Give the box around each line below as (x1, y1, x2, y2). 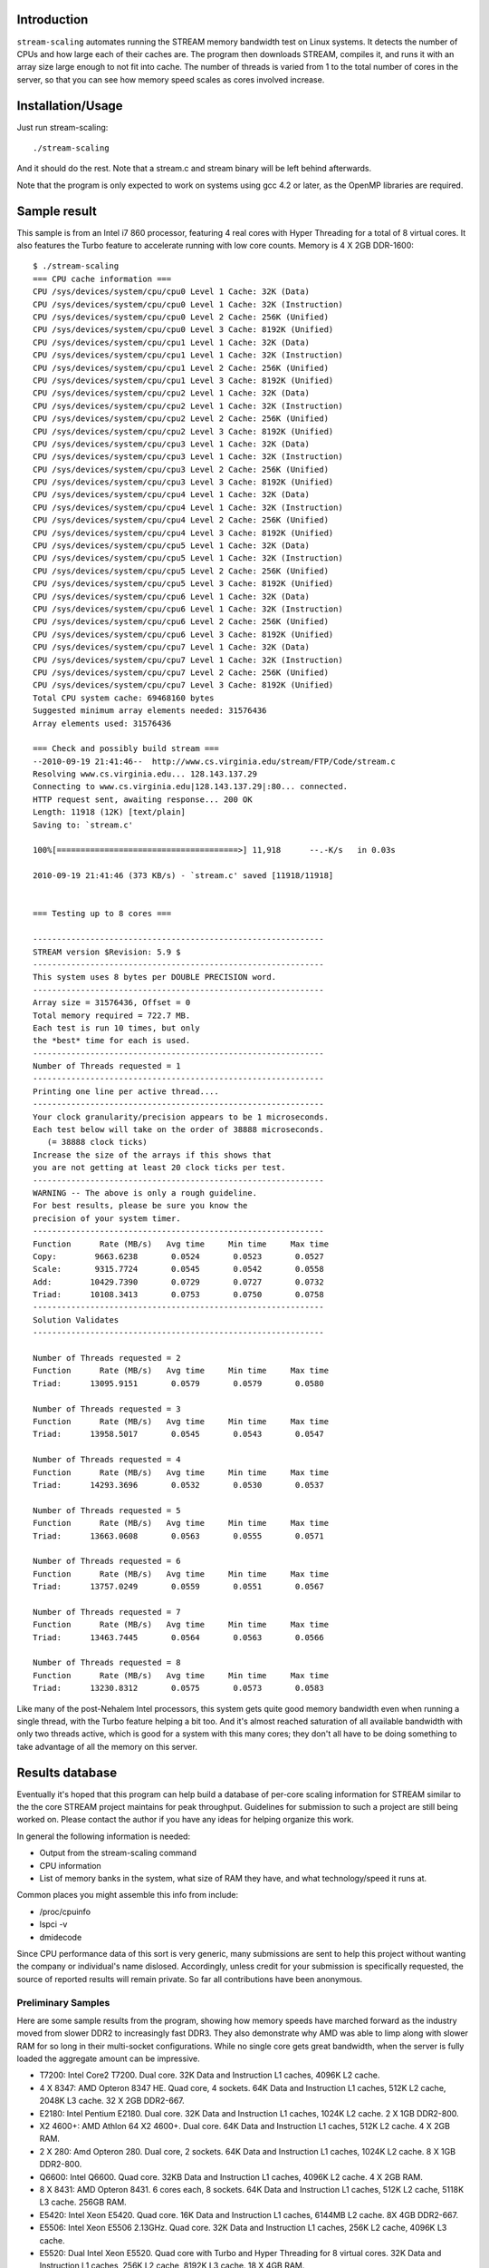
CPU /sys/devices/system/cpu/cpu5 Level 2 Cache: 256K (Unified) (33, 565, 330, 576)
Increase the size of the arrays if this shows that (33, 1149, 272, 1160)
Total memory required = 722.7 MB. (33, 1010, 191, 1021)
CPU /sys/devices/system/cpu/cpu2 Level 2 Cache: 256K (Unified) (33, 414, 330, 424)
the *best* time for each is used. (33, 1035, 191, 1046)
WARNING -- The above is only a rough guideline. (33, 1188, 258, 1198)
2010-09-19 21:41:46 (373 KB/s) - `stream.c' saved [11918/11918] (33, 871, 334, 881)
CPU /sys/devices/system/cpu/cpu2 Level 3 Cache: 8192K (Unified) (33, 426, 334, 436)
